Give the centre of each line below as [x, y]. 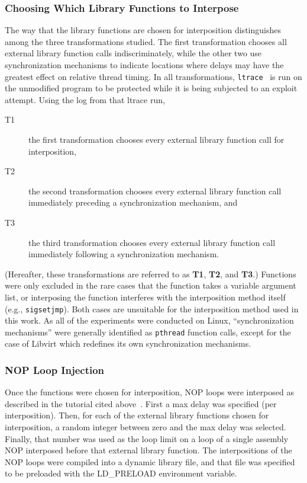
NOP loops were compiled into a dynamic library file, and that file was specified [150, 461]
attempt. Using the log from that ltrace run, [85, 99]
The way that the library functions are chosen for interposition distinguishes [143, 30]
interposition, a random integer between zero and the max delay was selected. [146, 427]
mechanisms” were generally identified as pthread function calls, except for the [148, 332]
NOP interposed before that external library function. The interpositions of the [148, 450]
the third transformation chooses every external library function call [152, 242]
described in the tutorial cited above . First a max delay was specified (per [141, 403]
